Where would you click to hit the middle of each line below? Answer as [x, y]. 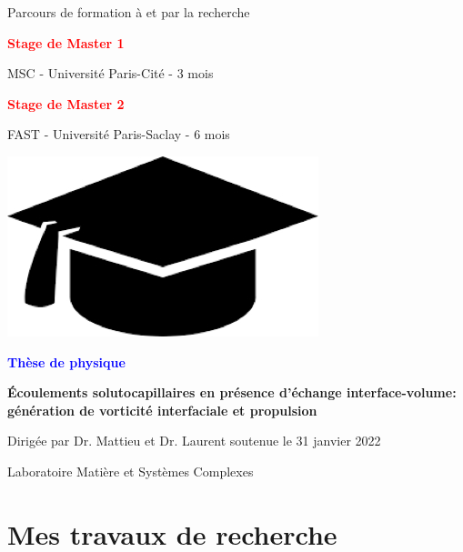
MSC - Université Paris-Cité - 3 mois [111, 73]
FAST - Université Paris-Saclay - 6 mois [119, 134]
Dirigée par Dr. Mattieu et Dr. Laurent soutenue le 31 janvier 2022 [194, 441]
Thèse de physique [66, 361]
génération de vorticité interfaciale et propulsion [162, 410]
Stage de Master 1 [66, 42]
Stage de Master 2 [66, 103]
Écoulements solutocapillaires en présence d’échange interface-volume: [232, 392]
